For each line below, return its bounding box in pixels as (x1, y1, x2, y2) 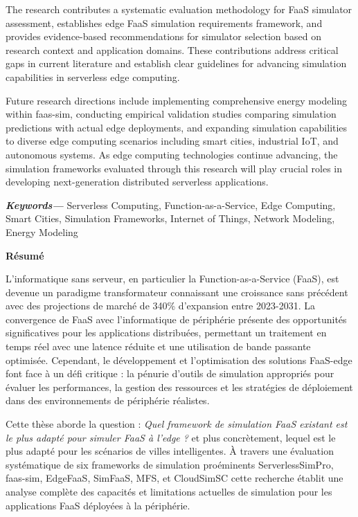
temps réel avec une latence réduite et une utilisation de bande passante (6, 339, 311, 354)
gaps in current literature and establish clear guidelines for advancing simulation (6, 56, 347, 71)
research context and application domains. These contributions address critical (6, 42, 339, 57)
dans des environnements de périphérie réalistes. (6, 393, 210, 408)
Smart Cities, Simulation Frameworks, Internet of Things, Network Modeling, (6, 211, 335, 226)
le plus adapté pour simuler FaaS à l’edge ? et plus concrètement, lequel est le (6, 430, 336, 444)
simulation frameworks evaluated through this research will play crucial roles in (6, 161, 342, 175)
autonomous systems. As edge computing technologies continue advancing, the (6, 147, 338, 161)
